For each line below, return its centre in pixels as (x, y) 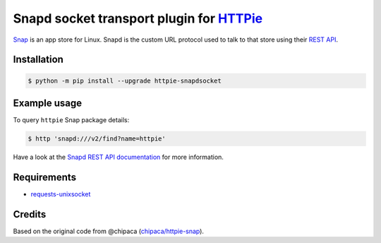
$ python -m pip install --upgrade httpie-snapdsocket (125, 81)
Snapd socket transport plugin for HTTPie (138, 18)
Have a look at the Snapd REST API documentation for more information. (118, 157)
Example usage (48, 103)
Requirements (45, 177)
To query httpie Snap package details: (71, 120)
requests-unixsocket (61, 194)
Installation (38, 60)
